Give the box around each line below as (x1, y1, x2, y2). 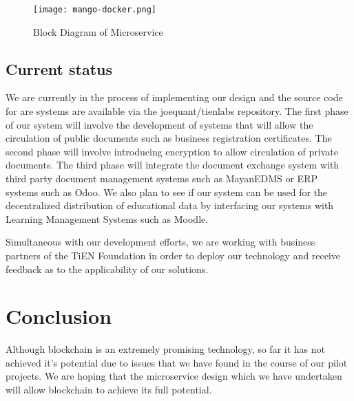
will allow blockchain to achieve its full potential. (6, 382, 212, 397)
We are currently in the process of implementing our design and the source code (6, 90, 343, 105)
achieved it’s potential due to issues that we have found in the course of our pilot (6, 355, 348, 369)
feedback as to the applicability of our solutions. (6, 261, 209, 276)
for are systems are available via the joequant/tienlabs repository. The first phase (6, 104, 348, 118)
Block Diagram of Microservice (33, 24, 163, 39)
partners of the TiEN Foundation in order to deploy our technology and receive (6, 248, 341, 262)
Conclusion (6, 302, 112, 330)
